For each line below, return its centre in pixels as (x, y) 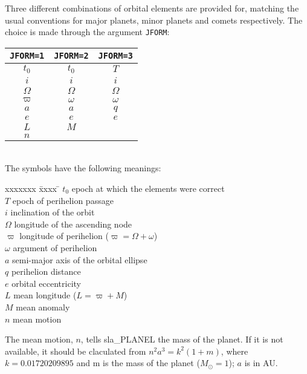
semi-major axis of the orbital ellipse (80, 259)
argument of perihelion (55, 247)
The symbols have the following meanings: (83, 168)
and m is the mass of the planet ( (138, 363)
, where (234, 351)
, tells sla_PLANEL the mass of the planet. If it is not (182, 339)
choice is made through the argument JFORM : (87, 32)
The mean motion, (39, 339)
